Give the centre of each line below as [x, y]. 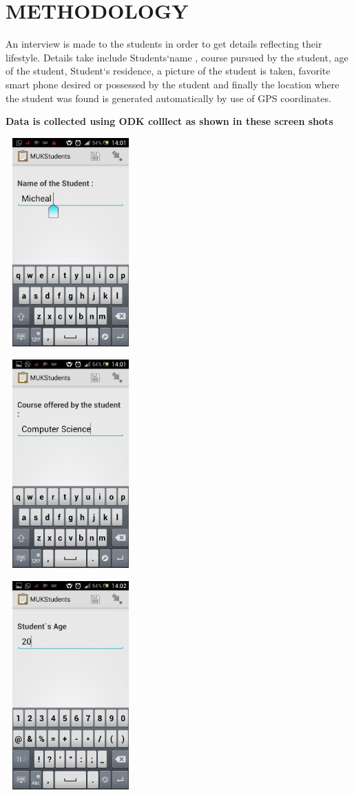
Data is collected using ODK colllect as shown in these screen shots [169, 121]
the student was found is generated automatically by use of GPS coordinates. [168, 98]
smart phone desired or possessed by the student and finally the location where [173, 84]
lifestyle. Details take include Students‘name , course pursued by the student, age [177, 57]
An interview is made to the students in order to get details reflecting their [164, 44]
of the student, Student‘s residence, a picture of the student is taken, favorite [168, 71]
